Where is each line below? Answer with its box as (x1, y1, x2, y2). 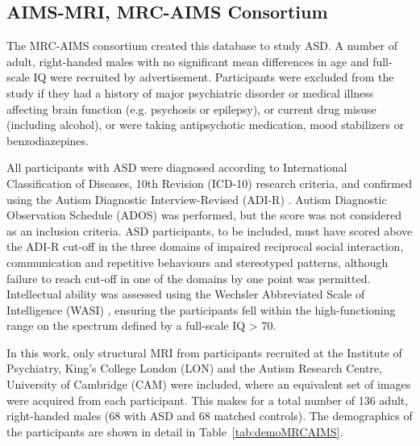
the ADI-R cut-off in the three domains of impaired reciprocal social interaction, (6, 238, 404, 255)
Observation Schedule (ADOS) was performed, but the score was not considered (6, 206, 401, 223)
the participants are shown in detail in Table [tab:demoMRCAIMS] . (6, 423, 343, 440)
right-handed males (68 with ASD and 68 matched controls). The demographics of (6, 407, 413, 424)
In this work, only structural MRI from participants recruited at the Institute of (6, 344, 402, 361)
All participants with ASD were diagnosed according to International (6, 159, 347, 176)
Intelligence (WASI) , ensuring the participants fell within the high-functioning (6, 301, 396, 318)
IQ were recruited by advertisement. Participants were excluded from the (33, 69, 394, 85)
